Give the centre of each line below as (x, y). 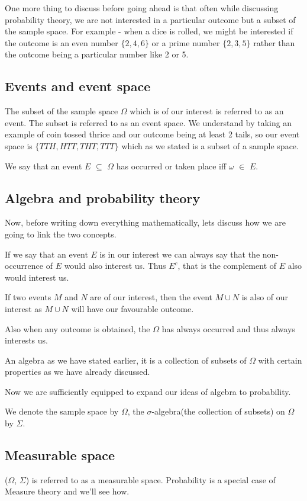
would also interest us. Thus (115, 266)
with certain (280, 360)
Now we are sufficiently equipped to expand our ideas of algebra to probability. (148, 391)
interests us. (26, 340)
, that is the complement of (227, 266)
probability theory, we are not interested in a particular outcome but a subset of (150, 19)
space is (19, 145)
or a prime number (186, 42)
